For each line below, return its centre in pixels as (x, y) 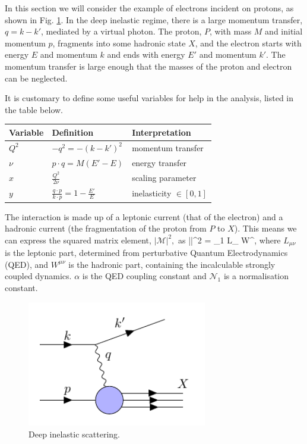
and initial (284, 31)
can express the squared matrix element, (78, 240)
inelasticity (152, 193)
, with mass (231, 31)
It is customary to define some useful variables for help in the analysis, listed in (149, 98)
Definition (73, 132)
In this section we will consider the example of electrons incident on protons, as (149, 8)
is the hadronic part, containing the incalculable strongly (172, 264)
